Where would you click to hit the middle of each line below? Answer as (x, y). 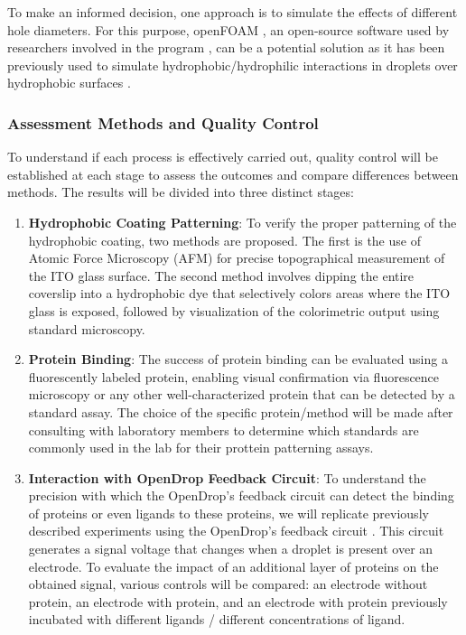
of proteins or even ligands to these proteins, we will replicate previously (228, 513)
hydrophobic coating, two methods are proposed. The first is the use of (224, 240)
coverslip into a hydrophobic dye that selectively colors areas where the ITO (239, 293)
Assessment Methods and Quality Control (163, 122)
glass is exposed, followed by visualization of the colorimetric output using (234, 310)
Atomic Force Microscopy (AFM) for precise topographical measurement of (237, 258)
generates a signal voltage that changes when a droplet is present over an (231, 549)
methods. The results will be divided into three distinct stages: (181, 192)
